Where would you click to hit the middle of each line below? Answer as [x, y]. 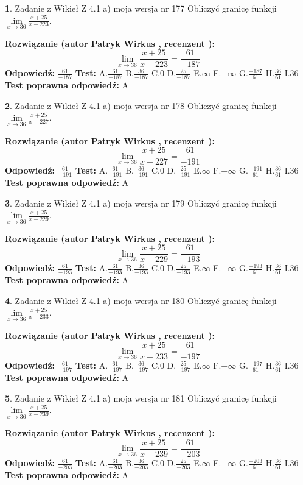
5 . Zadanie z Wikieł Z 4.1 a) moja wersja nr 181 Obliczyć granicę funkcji [141, 398]
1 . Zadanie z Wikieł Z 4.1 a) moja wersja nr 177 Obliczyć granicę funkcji [141, 8]
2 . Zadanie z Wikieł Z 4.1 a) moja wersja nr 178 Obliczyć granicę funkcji [141, 105]
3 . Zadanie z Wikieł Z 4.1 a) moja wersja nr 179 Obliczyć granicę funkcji [141, 203]
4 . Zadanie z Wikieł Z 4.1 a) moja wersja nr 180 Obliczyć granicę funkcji [141, 300]
